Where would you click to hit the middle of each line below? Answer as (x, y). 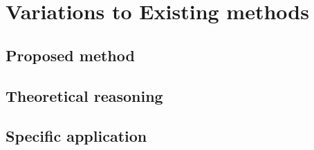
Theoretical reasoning (84, 95)
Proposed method (70, 55)
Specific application (76, 136)
